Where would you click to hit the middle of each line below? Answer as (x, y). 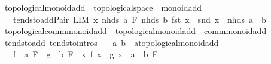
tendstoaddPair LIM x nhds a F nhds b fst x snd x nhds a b (139, 19)
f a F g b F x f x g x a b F (85, 54)
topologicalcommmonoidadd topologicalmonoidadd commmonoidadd (135, 31)
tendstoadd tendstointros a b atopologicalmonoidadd (112, 42)
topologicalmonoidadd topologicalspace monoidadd (103, 7)
